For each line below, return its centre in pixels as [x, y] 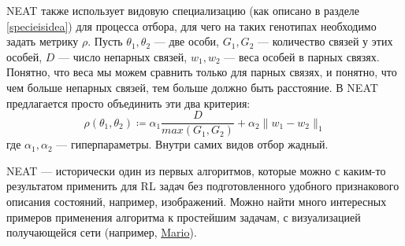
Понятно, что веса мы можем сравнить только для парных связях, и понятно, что [202, 72]
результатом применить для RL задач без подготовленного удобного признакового [203, 186]
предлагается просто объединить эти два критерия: [128, 103]
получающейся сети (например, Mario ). [102, 232]
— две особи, [186, 41]
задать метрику [43, 41]
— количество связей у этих [325, 41]
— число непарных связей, [123, 56]
